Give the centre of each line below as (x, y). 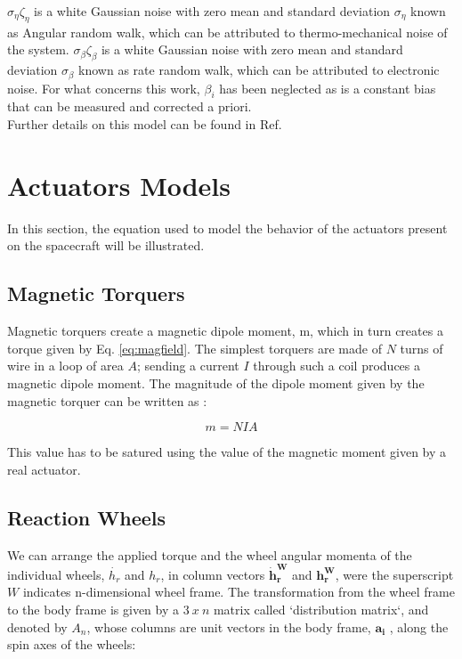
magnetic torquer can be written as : (107, 400)
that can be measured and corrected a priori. (130, 106)
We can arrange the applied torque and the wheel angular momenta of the (210, 554)
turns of (421, 348)
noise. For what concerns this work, (104, 88)
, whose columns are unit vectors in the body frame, (229, 626)
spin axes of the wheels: (72, 644)
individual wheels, (56, 574)
